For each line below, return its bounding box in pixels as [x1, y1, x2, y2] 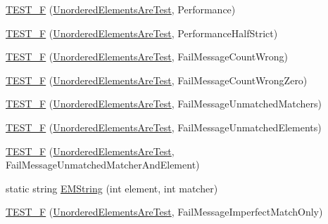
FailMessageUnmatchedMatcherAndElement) [6, 157, 200, 172]
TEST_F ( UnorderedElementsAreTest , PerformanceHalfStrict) [6, 25, 278, 40]
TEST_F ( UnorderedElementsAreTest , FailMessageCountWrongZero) [6, 72, 308, 87]
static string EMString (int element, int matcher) [6, 180, 218, 195]
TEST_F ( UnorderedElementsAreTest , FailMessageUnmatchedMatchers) [6, 96, 322, 111]
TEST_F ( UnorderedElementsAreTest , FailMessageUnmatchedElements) [6, 119, 322, 134]
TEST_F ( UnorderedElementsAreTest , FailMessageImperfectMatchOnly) [6, 204, 323, 219]
